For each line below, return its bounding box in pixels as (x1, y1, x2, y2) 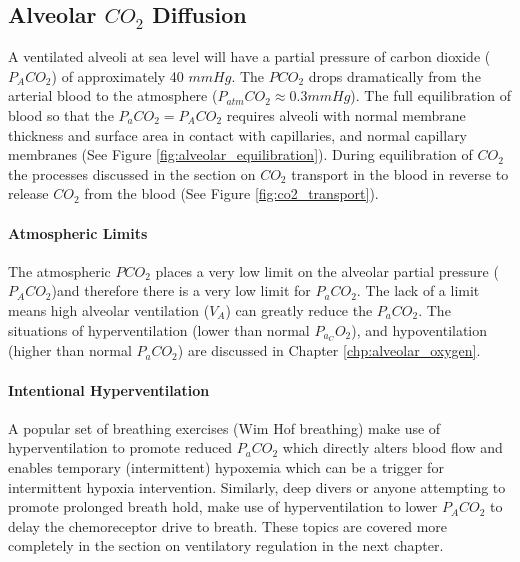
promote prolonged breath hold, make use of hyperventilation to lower (8, 496, 438, 517)
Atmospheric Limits (8, 222, 148, 243)
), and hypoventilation (351, 319, 488, 340)
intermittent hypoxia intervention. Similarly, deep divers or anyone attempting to (8, 476, 506, 497)
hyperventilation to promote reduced (8, 437, 233, 458)
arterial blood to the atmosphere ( (8, 85, 218, 106)
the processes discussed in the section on (8, 163, 256, 184)
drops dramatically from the (308, 65, 481, 86)
